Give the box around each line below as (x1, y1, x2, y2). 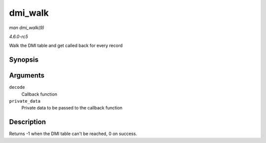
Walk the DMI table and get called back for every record (9, 42, 123, 49)
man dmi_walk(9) (9, 25, 44, 31)
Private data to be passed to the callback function (21, 105, 123, 111)
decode (9, 84, 25, 90)
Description (9, 118, 46, 126)
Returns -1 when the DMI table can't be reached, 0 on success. (9, 131, 137, 137)
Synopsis (9, 56, 39, 64)
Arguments (9, 71, 45, 80)
